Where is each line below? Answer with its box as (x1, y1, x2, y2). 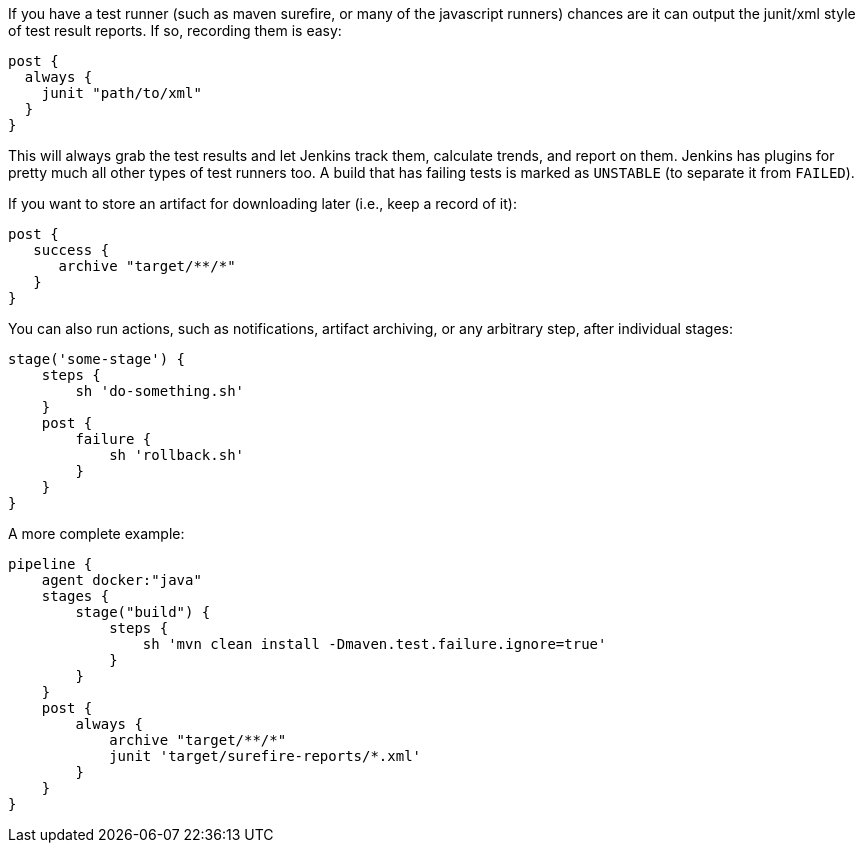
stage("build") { (75, 604, 211, 620)
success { (33, 242, 110, 258)
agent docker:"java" (41, 572, 202, 588)
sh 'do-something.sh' (75, 383, 245, 399)
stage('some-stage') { (8, 351, 186, 367)
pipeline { (8, 556, 93, 572)
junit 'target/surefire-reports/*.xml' (109, 748, 422, 764)
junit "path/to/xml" (41, 85, 202, 101)
